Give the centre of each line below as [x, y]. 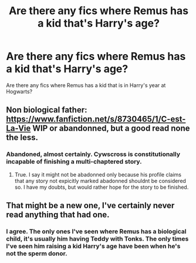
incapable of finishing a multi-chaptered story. [74, 162]
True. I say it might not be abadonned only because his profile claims [98, 174]
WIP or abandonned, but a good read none [111, 129]
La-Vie [18, 129]
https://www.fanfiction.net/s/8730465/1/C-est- [96, 119]
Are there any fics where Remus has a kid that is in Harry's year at [86, 85]
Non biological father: [47, 110]
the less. [22, 137]
